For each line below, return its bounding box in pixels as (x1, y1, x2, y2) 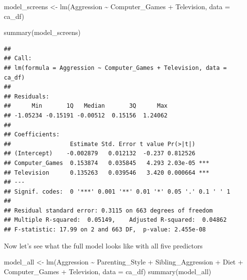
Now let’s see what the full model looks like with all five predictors (4, 240, 203, 250)
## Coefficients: (4, 131, 60, 138)
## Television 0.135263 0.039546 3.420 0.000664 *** (4, 169, 210, 176)
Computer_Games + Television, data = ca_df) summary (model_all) (4, 266, 212, 276)
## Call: (4, 55, 32, 62)
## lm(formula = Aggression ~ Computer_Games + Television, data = (4, 64, 227, 71)
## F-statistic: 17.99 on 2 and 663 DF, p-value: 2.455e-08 (4, 226, 206, 233)
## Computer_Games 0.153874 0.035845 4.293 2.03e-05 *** (4, 159, 210, 166)
